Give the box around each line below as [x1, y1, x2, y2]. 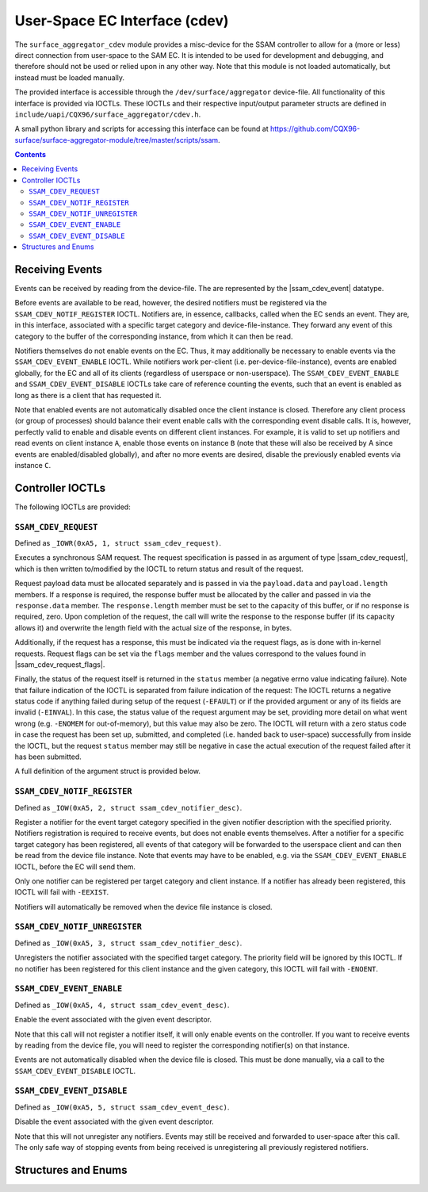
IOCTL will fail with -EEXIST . [14, 887, 109, 897]
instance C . [14, 460, 52, 470]
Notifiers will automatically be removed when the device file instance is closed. [14, 902, 273, 911]
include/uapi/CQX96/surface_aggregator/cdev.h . [14, 109, 201, 119]
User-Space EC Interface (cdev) [14, 12, 229, 29]
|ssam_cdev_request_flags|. [14, 659, 105, 669]
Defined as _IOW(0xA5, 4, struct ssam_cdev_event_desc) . [14, 1000, 230, 1010]
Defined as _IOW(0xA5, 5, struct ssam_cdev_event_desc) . [14, 1102, 230, 1112]
